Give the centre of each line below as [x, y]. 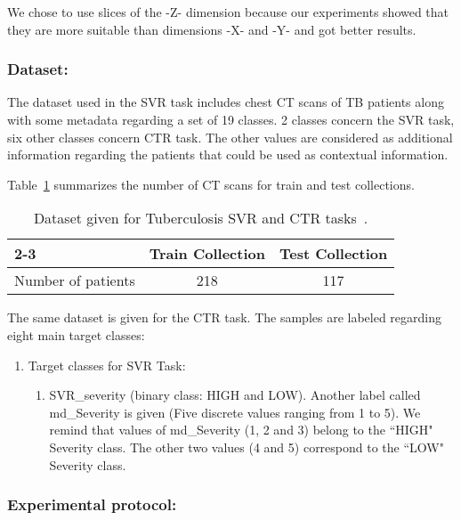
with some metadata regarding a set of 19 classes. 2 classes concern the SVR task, [231, 119]
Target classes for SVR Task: [107, 365]
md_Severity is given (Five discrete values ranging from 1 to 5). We [235, 412]
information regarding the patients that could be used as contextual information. [228, 154]
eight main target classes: [76, 334]
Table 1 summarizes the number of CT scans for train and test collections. [211, 184]
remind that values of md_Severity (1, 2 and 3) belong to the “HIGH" [241, 430]
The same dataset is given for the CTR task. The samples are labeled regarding [225, 317]
